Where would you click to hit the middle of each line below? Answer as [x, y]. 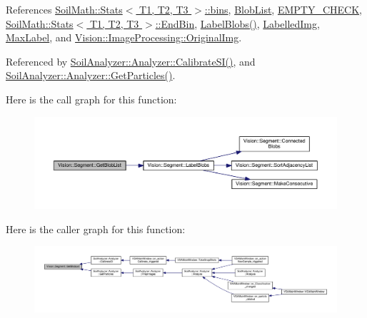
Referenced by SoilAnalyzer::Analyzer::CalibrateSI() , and [131, 61]
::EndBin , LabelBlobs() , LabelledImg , [237, 23]
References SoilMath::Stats [64, 9]
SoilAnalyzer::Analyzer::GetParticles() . [91, 75]
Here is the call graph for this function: [91, 99]
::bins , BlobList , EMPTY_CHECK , [283, 9]
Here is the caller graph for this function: [96, 229]
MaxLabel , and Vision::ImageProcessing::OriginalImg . [124, 37]
